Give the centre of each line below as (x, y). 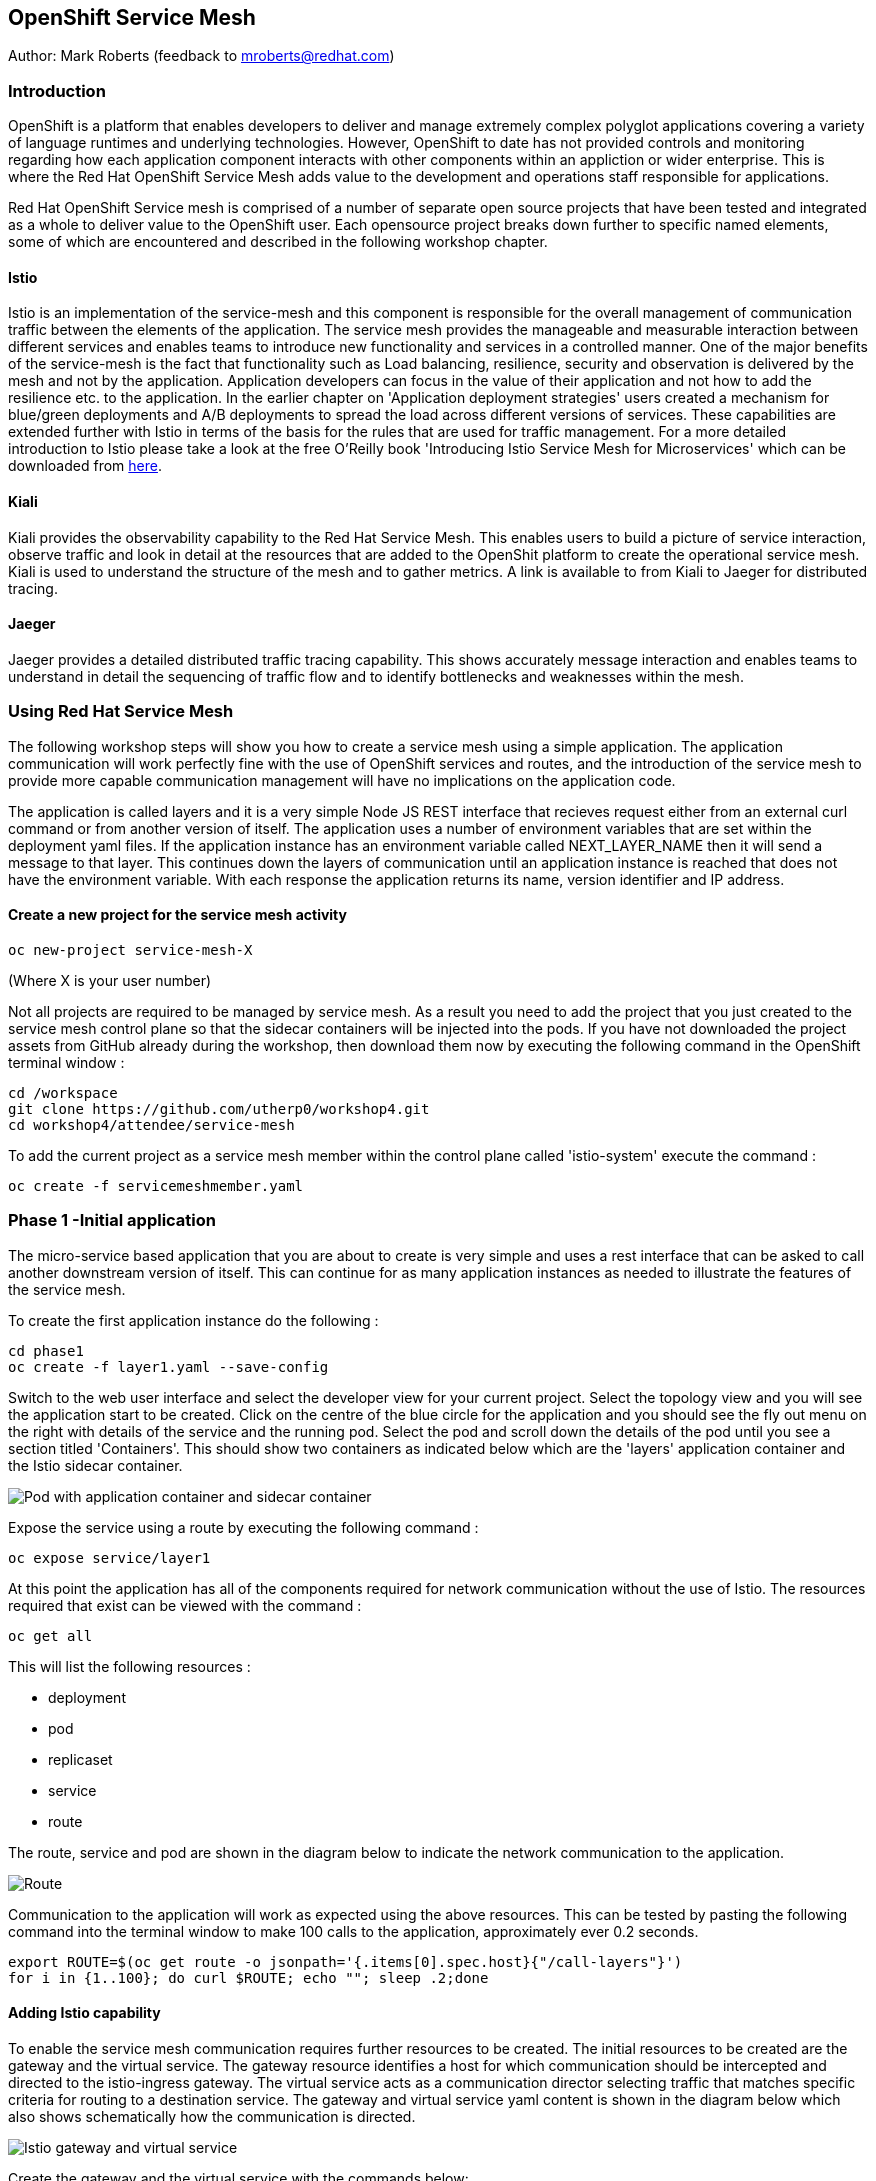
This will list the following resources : (129, 1666)
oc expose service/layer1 (109, 1557)
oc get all (50, 1635)
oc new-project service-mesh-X (130, 949)
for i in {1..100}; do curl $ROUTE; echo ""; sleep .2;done (248, 1977)
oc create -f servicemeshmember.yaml (156, 1185)
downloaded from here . (85, 466)
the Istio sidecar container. (95, 1465)
